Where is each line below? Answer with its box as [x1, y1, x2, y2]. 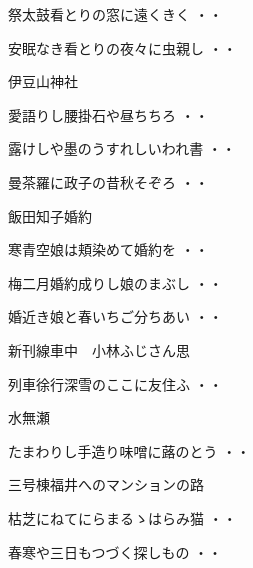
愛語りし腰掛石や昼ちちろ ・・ [8, 104, 209, 125]
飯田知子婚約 [8, 205, 92, 226]
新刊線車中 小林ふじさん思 [8, 339, 190, 360]
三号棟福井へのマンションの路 [8, 474, 204, 495]
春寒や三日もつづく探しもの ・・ [8, 541, 223, 562]
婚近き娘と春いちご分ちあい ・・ [8, 306, 223, 327]
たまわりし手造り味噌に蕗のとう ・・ [8, 440, 251, 461]
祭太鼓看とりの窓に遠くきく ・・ [8, 4, 223, 24]
